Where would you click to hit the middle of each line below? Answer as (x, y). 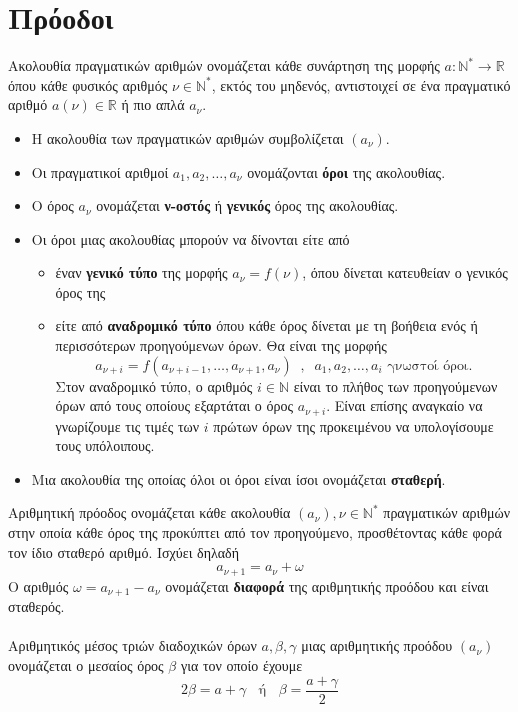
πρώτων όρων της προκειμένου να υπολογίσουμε (353, 425)
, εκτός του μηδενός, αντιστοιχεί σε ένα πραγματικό (361, 84)
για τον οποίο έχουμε (241, 664)
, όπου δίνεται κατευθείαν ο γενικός (405, 272)
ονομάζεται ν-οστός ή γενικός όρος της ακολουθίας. (247, 205)
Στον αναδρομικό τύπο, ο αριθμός (154, 385)
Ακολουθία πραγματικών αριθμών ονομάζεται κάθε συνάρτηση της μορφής (224, 65)
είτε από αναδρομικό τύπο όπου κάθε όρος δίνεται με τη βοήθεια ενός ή (266, 325)
